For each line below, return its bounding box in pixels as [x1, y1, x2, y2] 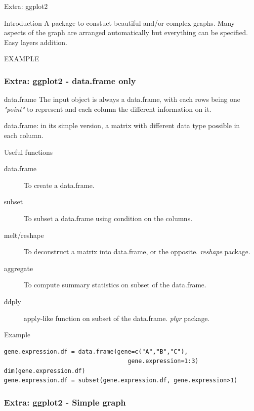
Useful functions [4, 146, 53, 157]
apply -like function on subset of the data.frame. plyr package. [24, 313, 210, 323]
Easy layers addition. [4, 37, 67, 47]
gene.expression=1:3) [127, 358, 199, 365]
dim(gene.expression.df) [4, 367, 85, 374]
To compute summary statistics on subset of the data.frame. [24, 279, 207, 290]
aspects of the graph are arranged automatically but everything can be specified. [4, 27, 248, 38]
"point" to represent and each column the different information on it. [4, 103, 212, 114]
